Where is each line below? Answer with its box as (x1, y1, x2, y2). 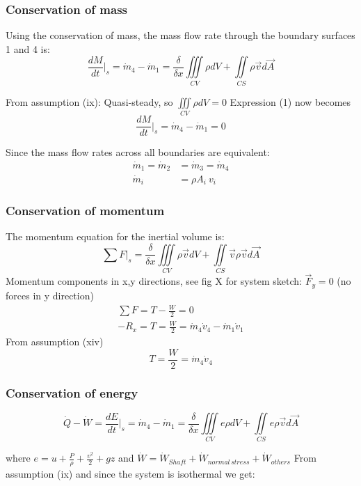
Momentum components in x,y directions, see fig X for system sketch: (6, 274, 302, 288)
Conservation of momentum (6, 202, 165, 219)
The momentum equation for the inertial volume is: (6, 229, 225, 244)
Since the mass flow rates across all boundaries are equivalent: (6, 145, 270, 159)
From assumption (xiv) (6, 334, 104, 349)
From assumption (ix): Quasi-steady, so (6, 94, 173, 109)
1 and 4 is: (6, 41, 50, 56)
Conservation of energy (6, 384, 138, 401)
